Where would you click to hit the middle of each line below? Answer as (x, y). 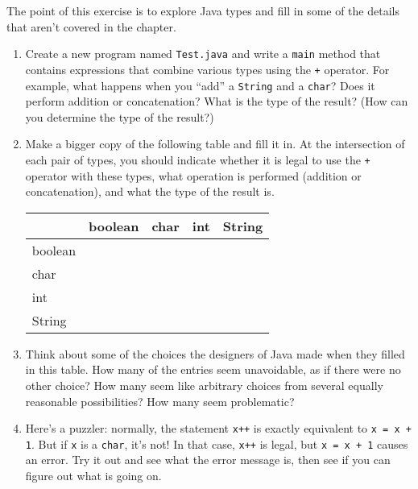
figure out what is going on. (93, 476)
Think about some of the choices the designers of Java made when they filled (215, 353)
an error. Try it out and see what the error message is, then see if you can (208, 460)
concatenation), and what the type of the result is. (150, 191)
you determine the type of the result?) (120, 116)
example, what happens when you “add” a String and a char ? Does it (200, 85)
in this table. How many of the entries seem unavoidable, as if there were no (213, 369)
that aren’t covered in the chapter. (91, 26)
